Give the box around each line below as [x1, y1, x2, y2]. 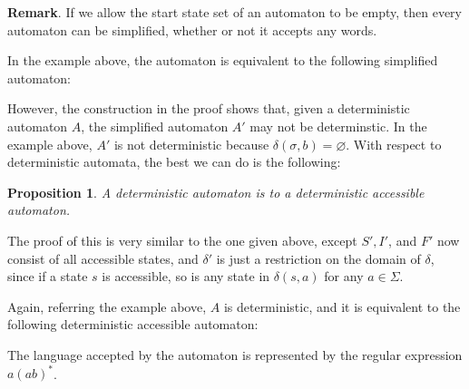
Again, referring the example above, [7, 297, 207, 316]
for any [324, 267, 364, 286]
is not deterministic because [113, 134, 269, 153]
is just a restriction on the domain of [216, 248, 421, 267]
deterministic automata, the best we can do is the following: [7, 152, 341, 171]
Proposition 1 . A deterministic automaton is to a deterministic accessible [7, 182, 425, 201]
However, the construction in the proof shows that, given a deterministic [7, 99, 410, 118]
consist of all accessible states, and [7, 248, 199, 267]
